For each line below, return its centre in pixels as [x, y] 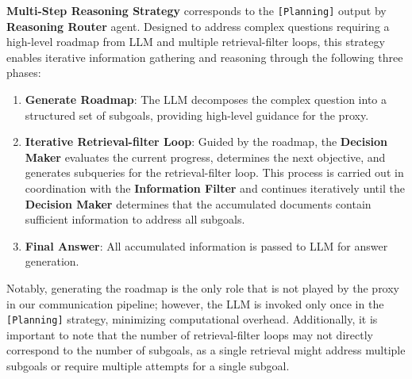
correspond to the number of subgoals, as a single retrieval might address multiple [206, 350]
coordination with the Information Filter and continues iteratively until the [215, 188]
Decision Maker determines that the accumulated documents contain [198, 203]
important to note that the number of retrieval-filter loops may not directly [190, 334]
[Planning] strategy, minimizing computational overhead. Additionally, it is [192, 319]
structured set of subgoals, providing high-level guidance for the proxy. [197, 115]
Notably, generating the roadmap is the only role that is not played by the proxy [203, 287]
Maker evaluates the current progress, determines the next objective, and [205, 157]
